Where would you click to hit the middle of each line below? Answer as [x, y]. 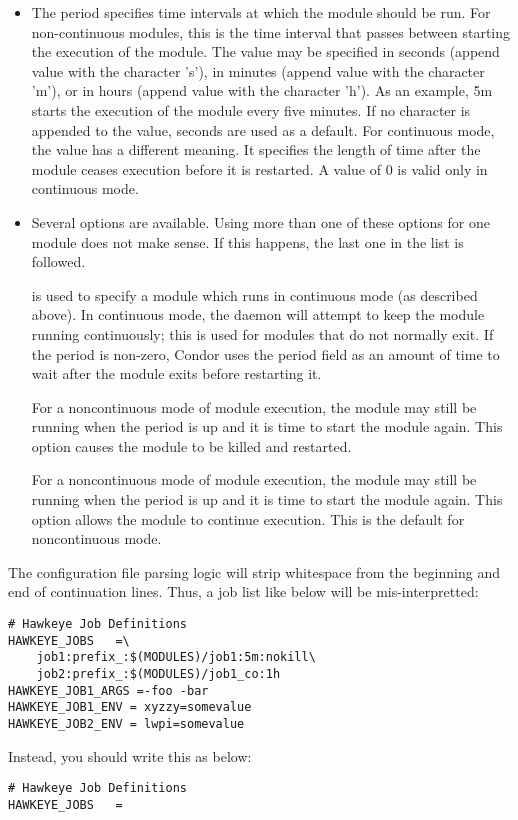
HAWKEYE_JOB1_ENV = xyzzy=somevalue [130, 707]
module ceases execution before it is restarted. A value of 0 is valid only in [259, 168]
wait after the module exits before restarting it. [176, 373]
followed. [58, 261]
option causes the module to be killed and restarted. [191, 445]
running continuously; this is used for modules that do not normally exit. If [262, 333]
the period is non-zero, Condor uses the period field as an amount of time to [265, 353]
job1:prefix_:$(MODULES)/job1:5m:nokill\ [176, 657]
